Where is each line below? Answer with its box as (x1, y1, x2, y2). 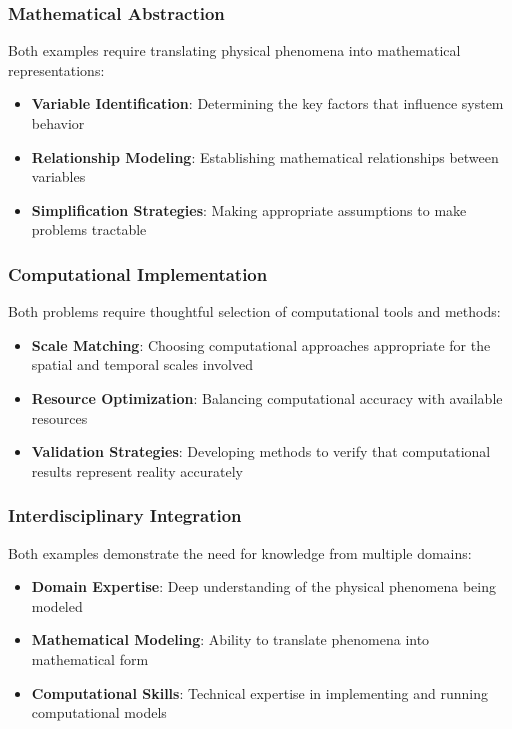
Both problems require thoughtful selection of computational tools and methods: (8, 301, 501, 322)
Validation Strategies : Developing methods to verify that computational (31, 441, 491, 462)
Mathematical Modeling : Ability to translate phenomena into (31, 629, 430, 650)
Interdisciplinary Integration (8, 503, 242, 528)
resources (31, 407, 88, 428)
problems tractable (31, 219, 147, 240)
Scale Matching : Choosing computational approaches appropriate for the (31, 334, 491, 355)
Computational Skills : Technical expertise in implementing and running (31, 682, 489, 703)
